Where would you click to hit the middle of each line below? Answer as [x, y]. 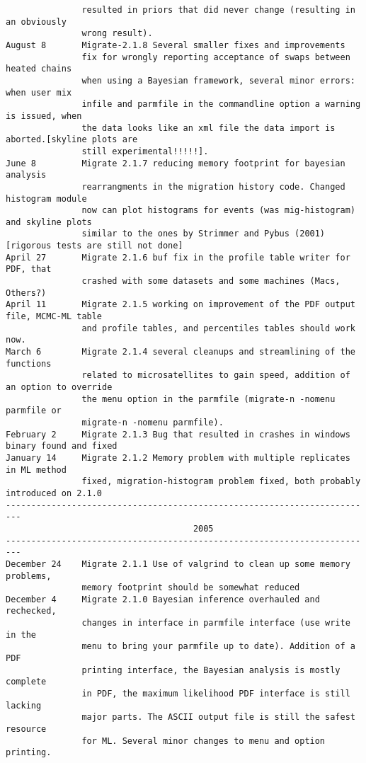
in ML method [36, 470]
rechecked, [31, 611]
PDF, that [29, 269]
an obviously [36, 22]
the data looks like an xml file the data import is [208, 128]
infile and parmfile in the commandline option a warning [221, 104]
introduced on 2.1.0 [54, 493]
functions [29, 363]
